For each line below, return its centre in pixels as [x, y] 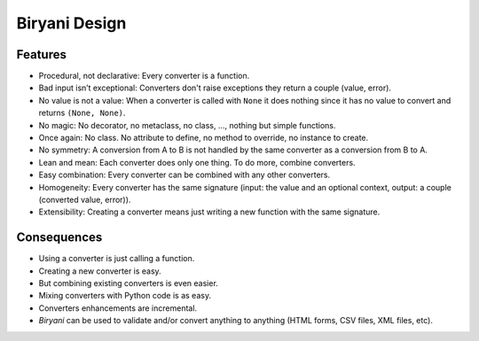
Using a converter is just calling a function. [117, 259]
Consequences [59, 238]
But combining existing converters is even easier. [129, 283]
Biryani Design [71, 23]
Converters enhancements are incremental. [118, 308]
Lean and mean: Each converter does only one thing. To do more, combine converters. [197, 162]
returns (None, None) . [82, 113]
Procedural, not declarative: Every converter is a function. [144, 76]
